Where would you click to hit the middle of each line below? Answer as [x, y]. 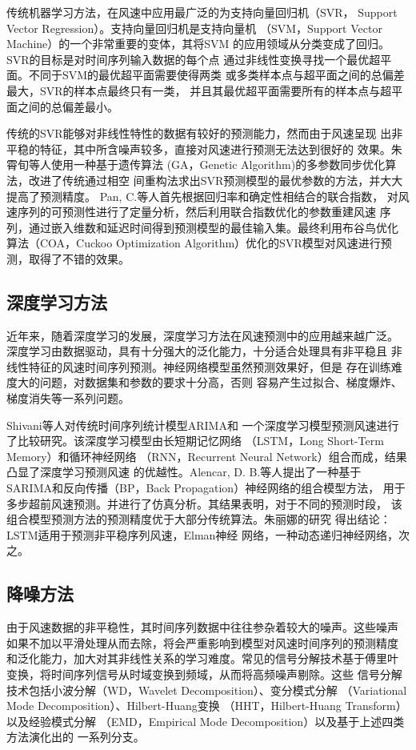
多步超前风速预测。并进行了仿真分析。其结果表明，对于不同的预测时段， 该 [204, 503]
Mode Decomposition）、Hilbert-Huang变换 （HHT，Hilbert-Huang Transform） [207, 706]
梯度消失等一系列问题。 [68, 398]
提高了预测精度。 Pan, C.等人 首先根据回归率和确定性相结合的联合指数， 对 [202, 196]
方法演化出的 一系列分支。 [76, 737]
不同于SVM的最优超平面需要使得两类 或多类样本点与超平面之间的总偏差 [216, 75]
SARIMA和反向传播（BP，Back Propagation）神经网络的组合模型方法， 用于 [206, 488]
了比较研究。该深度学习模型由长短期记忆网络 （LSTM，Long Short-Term [195, 441]
